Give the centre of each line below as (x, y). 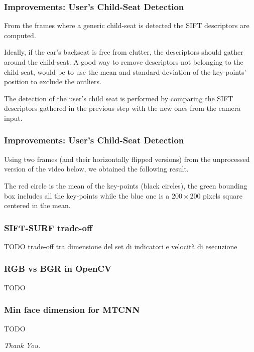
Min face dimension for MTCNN (72, 310)
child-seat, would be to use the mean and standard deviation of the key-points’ (125, 71)
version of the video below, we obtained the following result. (96, 169)
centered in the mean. (37, 205)
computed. (20, 35)
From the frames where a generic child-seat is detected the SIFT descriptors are (127, 25)
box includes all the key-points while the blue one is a (87, 195)
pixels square (223, 195)
